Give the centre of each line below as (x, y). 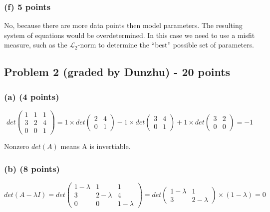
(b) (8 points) (32, 168)
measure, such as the (36, 45)
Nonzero (17, 146)
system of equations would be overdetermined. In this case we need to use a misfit (130, 35)
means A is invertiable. (96, 146)
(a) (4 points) (32, 96)
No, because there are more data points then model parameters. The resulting (123, 25)
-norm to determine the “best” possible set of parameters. (166, 45)
